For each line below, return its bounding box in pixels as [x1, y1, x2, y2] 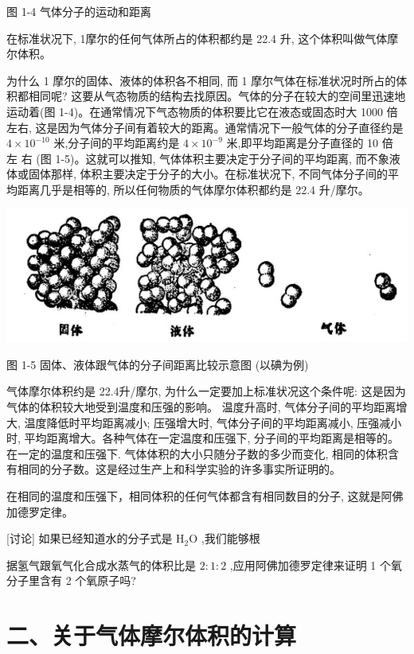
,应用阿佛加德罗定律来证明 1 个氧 [229, 556, 403, 573]
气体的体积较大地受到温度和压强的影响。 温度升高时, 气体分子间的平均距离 [6, 398, 396, 415]
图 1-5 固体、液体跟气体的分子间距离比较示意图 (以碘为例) [6, 356, 309, 372]
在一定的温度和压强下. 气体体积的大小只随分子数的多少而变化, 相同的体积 [6, 445, 389, 461]
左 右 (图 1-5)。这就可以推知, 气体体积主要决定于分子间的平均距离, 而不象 [6, 150, 389, 166]
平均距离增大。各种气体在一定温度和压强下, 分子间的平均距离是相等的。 [24, 430, 400, 446]
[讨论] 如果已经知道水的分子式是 [6, 530, 173, 547]
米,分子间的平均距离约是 [53, 134, 180, 151]
